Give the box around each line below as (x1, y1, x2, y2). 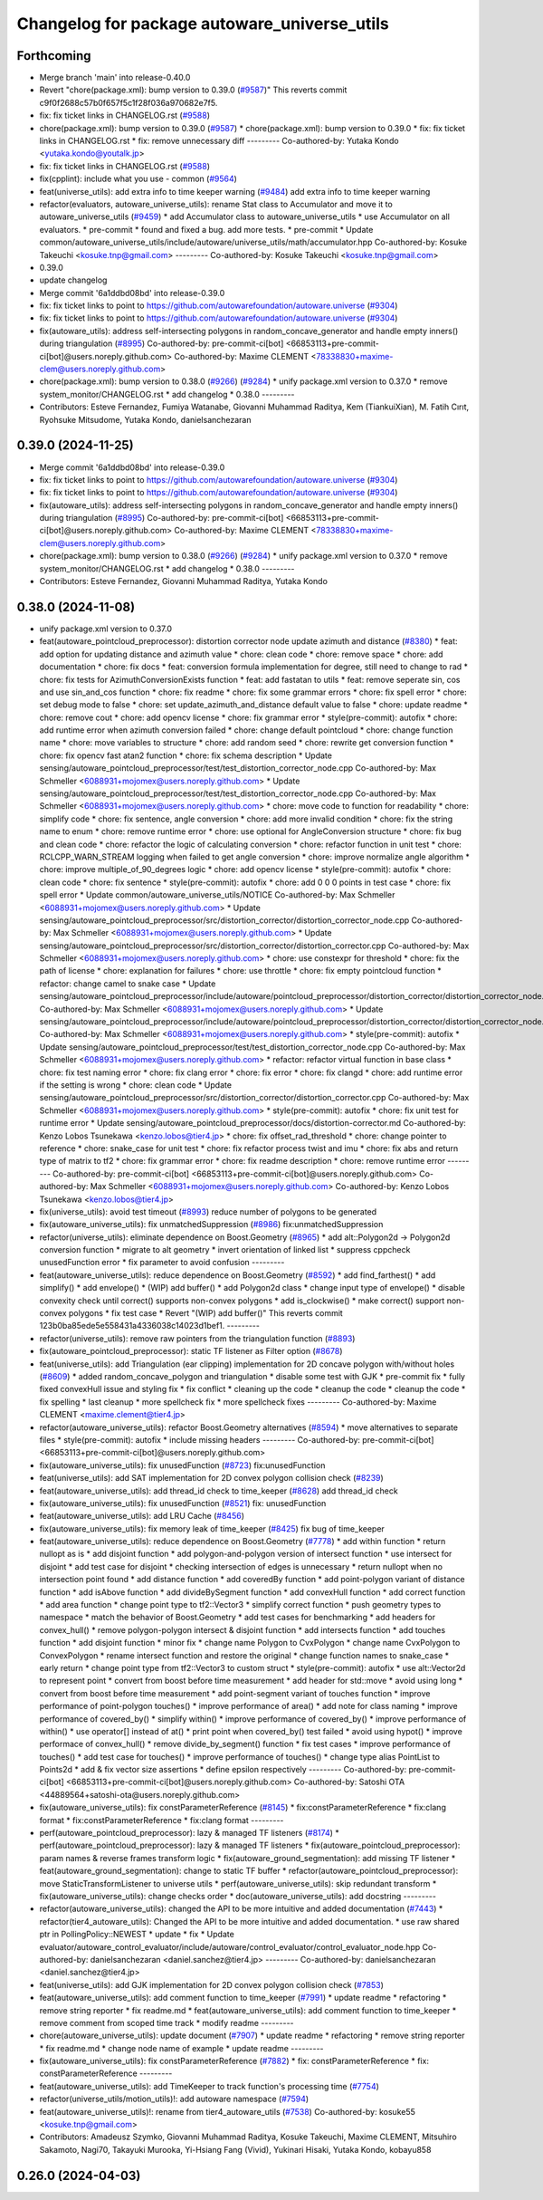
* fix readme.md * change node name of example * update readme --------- (39, 2042, 325, 2053)
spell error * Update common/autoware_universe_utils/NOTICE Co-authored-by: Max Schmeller (39, 889, 395, 900)
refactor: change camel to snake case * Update (39, 978, 216, 989)
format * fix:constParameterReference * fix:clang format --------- (39, 1814, 284, 1825)
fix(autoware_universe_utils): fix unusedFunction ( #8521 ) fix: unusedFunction (39, 1497, 327, 1508)
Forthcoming (16, 48, 91, 63)
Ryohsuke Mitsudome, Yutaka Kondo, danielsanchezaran (39, 414, 252, 425)
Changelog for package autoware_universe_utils (16, 14, 389, 34)
